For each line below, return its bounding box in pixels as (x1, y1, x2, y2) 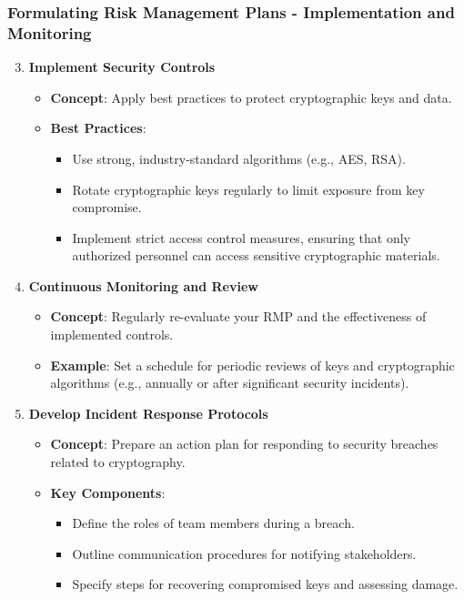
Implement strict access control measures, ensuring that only (72, 228, 410, 247)
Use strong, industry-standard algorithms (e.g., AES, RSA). (72, 148, 406, 168)
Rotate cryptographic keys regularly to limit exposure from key (72, 179, 425, 198)
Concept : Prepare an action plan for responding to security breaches (50, 434, 439, 453)
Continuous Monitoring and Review (28, 276, 258, 295)
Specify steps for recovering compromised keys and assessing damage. (72, 574, 459, 594)
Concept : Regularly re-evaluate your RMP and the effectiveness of (50, 307, 427, 326)
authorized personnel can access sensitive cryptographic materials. (72, 246, 440, 265)
